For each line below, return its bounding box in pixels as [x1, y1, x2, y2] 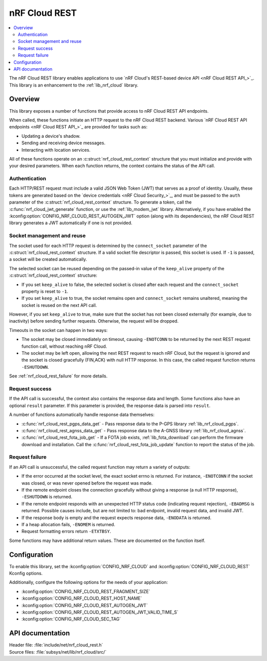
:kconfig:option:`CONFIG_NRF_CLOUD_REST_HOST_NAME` [21, 595, 142, 601]
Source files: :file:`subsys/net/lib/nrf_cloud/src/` [9, 649, 107, 655]
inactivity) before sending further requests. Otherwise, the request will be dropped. [9, 318, 179, 324]
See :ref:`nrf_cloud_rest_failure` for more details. [9, 373, 108, 379]
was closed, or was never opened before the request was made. [21, 480, 153, 486]
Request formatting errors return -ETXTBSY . [21, 529, 111, 535]
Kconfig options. [9, 571, 43, 577]
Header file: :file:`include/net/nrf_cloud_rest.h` [9, 642, 103, 648]
